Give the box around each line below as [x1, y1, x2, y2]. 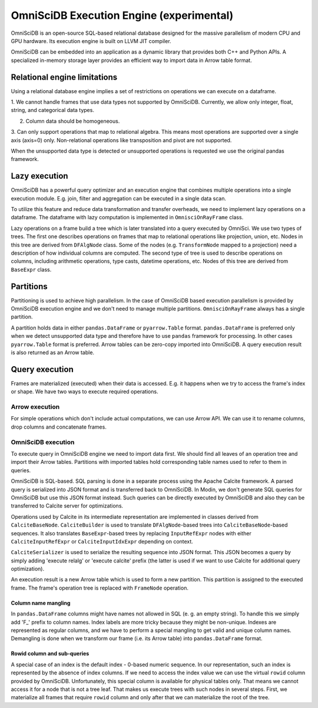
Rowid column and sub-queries [11, 650, 90, 657]
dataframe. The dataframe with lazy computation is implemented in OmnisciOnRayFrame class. [11, 214, 244, 221]
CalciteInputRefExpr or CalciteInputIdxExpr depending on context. [11, 538, 194, 545]
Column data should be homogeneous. [25, 117, 120, 124]
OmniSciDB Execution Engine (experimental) [11, 9, 234, 22]
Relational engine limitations [11, 72, 118, 82]
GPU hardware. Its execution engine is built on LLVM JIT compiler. [11, 37, 171, 44]
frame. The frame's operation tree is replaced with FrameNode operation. [11, 584, 188, 591]
